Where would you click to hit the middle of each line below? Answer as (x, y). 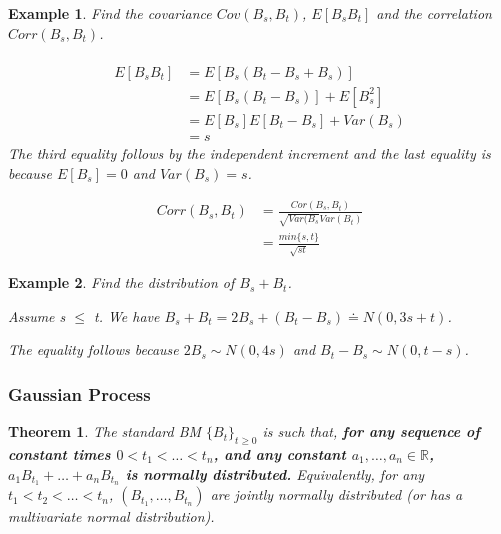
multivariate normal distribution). (111, 516)
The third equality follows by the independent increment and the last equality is (249, 152)
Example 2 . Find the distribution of (121, 282)
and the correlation (434, 13)
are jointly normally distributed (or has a (336, 494)
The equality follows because (93, 349)
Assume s (37, 315)
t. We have (126, 315)
